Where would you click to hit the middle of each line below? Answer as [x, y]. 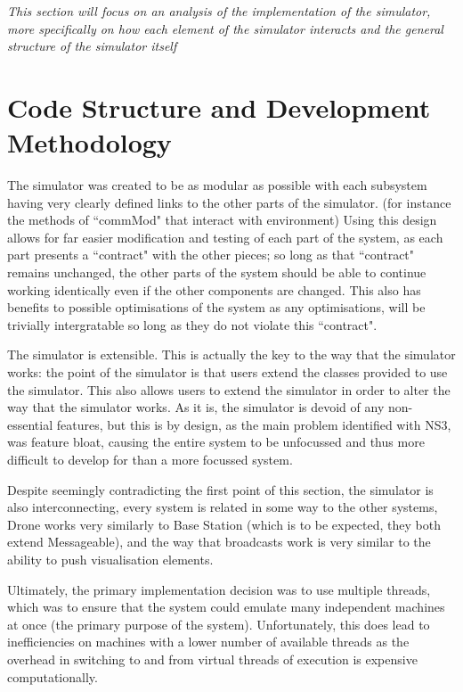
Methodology [89, 142]
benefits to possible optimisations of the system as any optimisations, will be [216, 307]
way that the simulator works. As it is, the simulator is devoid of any [196, 407]
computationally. [53, 676]
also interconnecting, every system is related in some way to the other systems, [223, 507]
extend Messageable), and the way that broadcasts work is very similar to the [219, 542]
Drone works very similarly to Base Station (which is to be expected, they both [224, 524]
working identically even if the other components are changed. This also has [214, 289]
